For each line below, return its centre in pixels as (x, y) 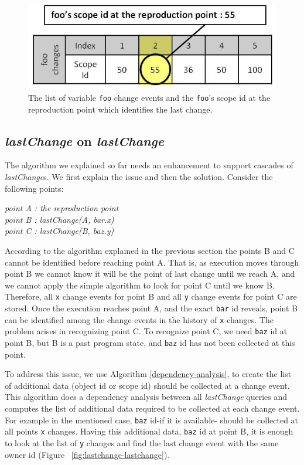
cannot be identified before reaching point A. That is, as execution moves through (152, 262)
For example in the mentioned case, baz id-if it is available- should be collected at (152, 420)
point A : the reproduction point (62, 208)
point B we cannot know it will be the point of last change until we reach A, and (150, 274)
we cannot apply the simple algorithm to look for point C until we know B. (140, 285)
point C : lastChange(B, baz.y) (59, 231)
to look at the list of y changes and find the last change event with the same (142, 442)
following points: (34, 188)
